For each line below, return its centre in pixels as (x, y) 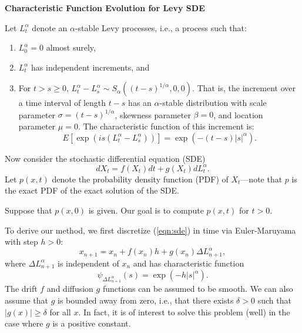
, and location (238, 114)
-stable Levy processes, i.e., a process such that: (161, 27)
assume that (27, 300)
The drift (21, 289)
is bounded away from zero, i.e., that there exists (146, 300)
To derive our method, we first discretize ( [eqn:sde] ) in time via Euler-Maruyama (150, 230)
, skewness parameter (153, 114)
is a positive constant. (92, 323)
